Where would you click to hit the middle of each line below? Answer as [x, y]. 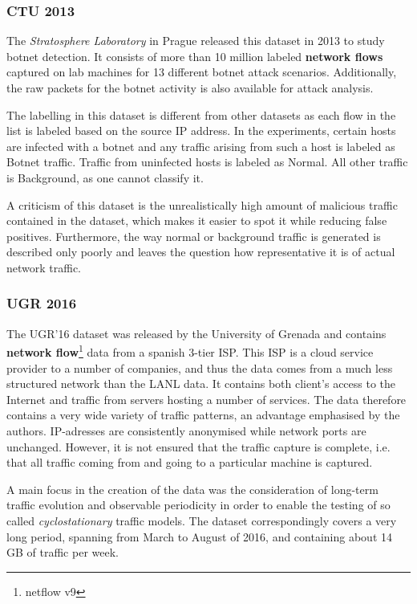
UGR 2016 [42, 303]
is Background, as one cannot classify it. [105, 177]
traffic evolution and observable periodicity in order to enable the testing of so [198, 505]
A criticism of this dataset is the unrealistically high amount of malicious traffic [202, 204]
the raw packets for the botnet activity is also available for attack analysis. [190, 88]
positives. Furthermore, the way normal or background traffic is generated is [194, 236]
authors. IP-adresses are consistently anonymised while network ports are [186, 430]
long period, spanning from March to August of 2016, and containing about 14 [200, 536]
